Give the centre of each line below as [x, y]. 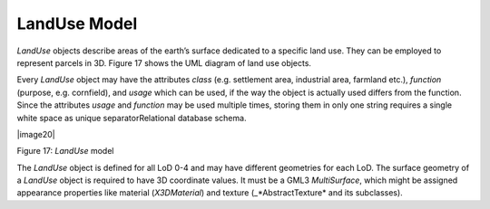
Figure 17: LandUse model [65, 151]
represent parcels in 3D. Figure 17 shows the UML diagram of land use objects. [164, 62]
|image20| [36, 134]
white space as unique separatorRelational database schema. [132, 118]
